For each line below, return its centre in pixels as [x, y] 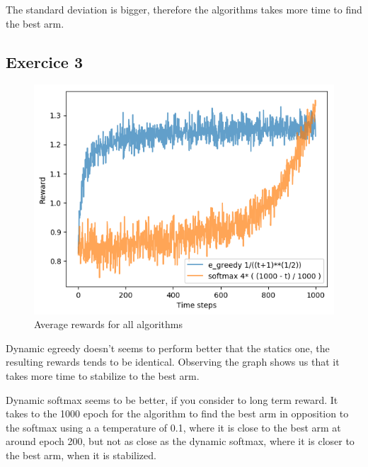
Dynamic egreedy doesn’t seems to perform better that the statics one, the [168, 348]
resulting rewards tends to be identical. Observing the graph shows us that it [173, 362]
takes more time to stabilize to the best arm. [103, 376]
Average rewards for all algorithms [108, 324]
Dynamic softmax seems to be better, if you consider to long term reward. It [172, 399]
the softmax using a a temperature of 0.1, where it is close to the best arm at [173, 427]
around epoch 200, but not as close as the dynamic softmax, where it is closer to [180, 441]
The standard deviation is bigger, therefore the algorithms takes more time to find [184, 9]
